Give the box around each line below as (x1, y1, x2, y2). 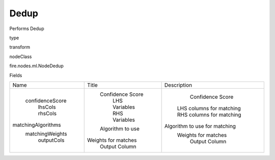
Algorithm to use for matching (164, 122, 236, 129)
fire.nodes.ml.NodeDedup (9, 63, 64, 69)
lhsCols (38, 103, 56, 111)
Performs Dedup (9, 25, 44, 32)
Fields (9, 72, 22, 78)
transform (9, 44, 31, 50)
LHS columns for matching (177, 104, 241, 112)
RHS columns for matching (177, 111, 241, 118)
